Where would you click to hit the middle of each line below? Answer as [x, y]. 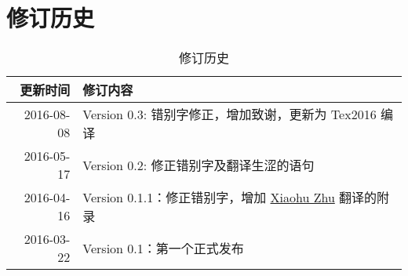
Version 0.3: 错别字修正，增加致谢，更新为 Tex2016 [229, 114]
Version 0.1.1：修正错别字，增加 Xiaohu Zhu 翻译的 [230, 198]
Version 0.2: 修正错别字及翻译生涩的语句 [199, 165]
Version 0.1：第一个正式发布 [163, 249]
